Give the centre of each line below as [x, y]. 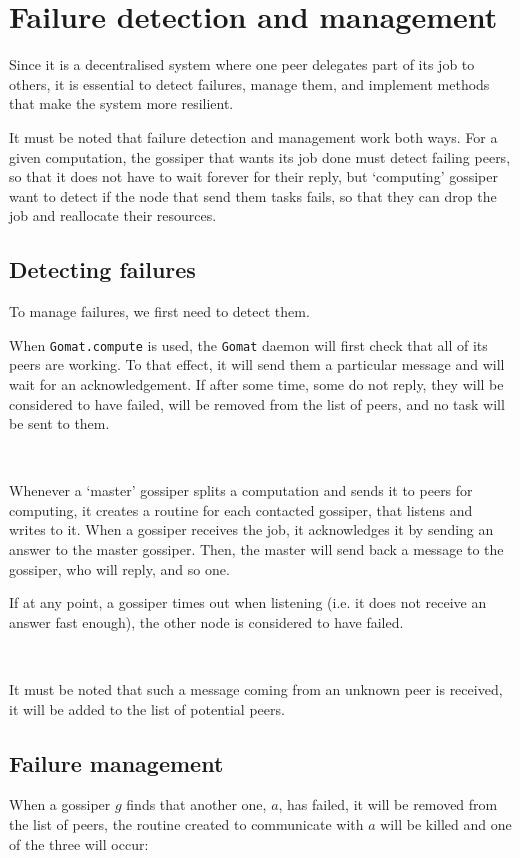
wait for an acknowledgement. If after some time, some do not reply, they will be [256, 383]
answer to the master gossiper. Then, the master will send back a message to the [256, 549]
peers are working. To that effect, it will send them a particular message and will [257, 364]
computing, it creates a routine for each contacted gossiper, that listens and [241, 509]
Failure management [116, 762]
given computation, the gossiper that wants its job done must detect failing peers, [260, 156]
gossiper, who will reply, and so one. [119, 568]
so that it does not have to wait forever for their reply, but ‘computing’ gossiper [254, 176]
